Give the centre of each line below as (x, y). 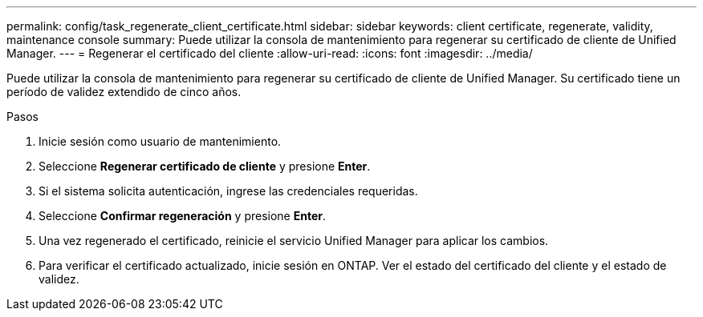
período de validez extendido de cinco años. (124, 92)
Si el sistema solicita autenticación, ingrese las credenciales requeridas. (228, 191)
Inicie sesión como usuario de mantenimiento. (160, 141)
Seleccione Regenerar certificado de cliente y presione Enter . (205, 166)
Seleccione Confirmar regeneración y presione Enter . (183, 216)
